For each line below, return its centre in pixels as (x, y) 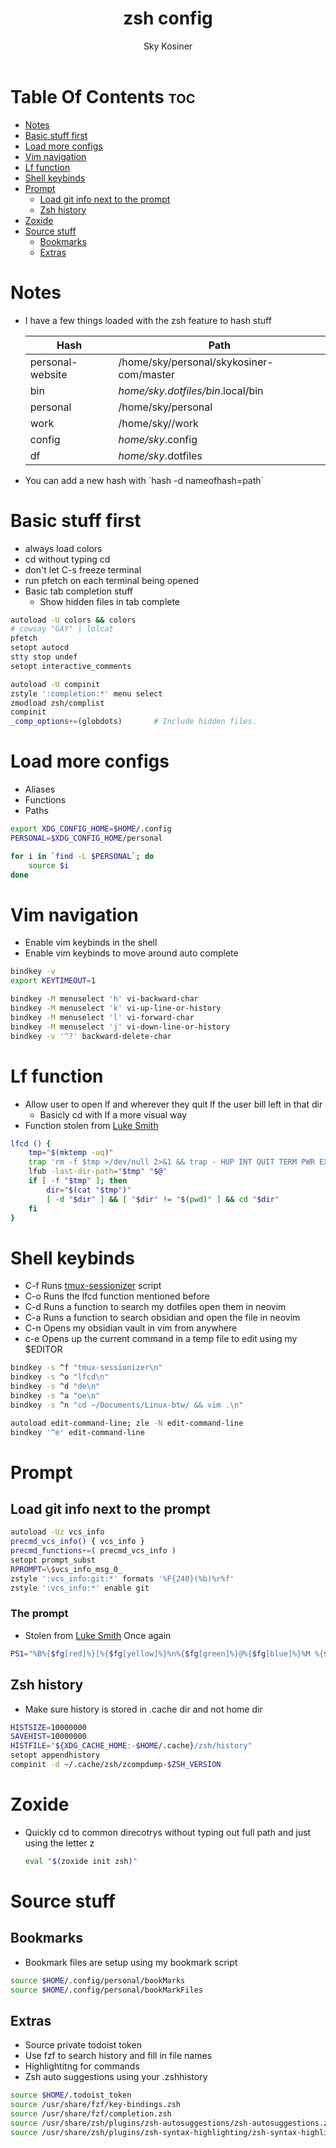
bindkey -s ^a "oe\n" (55, 1395)
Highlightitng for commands (82, 2066)
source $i (49, 865)
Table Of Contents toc (103, 96)
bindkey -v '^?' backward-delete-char (91, 1036)
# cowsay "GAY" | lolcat (62, 629)
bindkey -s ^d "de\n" (55, 1387)
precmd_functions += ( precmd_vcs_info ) (93, 1551)
